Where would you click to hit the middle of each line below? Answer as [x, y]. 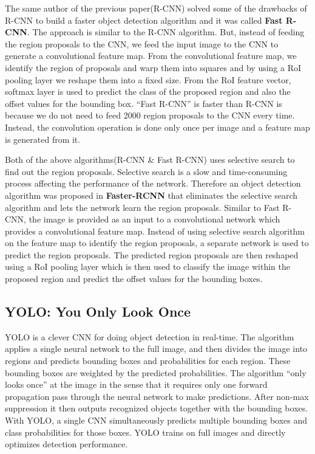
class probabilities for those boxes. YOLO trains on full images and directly [145, 432]
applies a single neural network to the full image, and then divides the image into [156, 349]
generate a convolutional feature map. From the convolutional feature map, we [151, 56]
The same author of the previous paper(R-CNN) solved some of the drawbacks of [156, 8]
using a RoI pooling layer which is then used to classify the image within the [147, 267]
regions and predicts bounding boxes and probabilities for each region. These [148, 361]
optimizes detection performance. [66, 444]
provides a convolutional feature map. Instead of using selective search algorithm [155, 231]
